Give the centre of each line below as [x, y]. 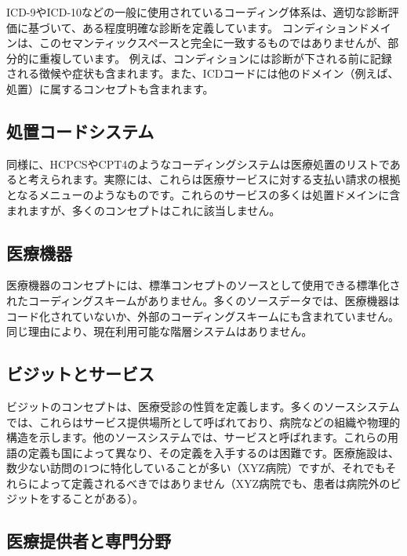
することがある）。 [96, 498]
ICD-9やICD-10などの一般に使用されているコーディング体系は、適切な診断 [197, 12]
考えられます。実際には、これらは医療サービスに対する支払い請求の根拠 [214, 179]
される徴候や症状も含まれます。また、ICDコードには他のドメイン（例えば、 [203, 73]
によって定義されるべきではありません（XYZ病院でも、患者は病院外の [209, 483]
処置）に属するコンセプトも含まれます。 [110, 88]
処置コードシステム [80, 131]
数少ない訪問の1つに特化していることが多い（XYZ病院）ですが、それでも [196, 468]
